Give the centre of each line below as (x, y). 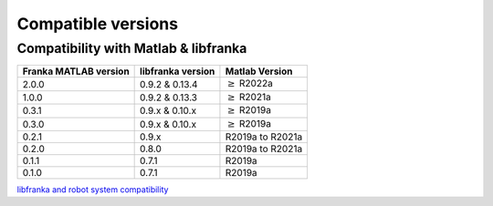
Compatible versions (97, 24)
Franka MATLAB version (76, 71)
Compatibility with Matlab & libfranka (132, 48)
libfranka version (178, 71)
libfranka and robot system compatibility (93, 189)
